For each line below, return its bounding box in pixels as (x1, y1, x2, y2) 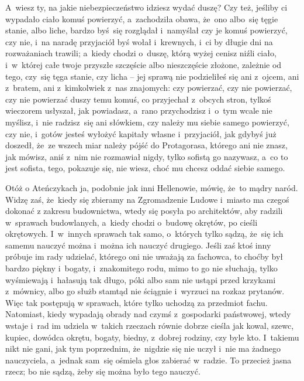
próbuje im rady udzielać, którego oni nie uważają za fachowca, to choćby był (5, 250, 283, 263)
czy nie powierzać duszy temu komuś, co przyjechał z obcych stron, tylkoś (5, 93, 271, 105)
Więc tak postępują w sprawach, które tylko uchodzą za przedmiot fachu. (5, 296, 268, 308)
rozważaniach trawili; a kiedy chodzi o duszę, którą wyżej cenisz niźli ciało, (5, 47, 277, 59)
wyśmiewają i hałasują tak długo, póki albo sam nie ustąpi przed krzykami (5, 273, 276, 285)
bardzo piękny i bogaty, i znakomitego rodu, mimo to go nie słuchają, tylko (5, 262, 278, 274)
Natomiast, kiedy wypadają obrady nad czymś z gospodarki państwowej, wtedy (5, 308, 291, 320)
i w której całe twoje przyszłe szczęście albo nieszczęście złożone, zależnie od (5, 58, 282, 70)
